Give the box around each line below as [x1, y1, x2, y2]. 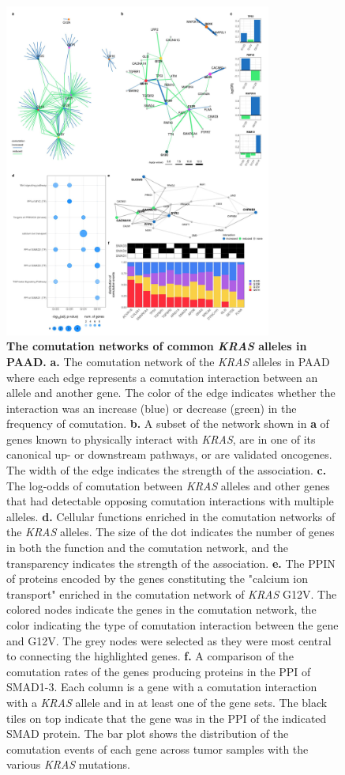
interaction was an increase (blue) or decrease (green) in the [6, 399, 297, 416]
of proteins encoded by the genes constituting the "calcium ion [6, 570, 308, 587]
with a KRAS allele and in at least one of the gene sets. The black [6, 694, 328, 710]
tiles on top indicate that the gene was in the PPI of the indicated [6, 709, 327, 726]
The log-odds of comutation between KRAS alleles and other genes [6, 477, 330, 493]
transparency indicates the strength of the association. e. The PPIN [6, 554, 336, 571]
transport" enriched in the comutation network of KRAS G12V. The [6, 585, 337, 602]
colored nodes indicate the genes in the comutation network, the [6, 601, 317, 618]
